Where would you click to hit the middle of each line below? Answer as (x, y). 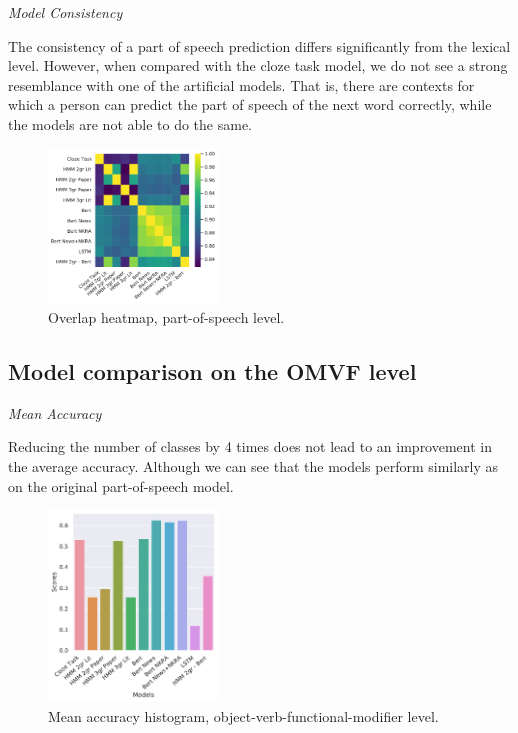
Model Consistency (65, 12)
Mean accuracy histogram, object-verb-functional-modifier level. (243, 715)
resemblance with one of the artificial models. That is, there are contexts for (241, 84)
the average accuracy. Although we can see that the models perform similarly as (253, 466)
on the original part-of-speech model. (121, 485)
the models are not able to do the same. (130, 123)
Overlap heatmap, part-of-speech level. (166, 317)
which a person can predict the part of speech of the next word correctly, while (250, 104)
